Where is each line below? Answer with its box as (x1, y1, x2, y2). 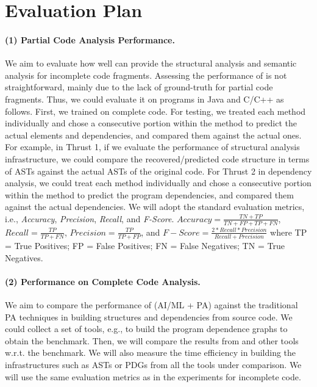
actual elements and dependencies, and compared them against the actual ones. (5, 128, 302, 141)
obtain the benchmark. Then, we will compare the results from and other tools (5, 334, 299, 347)
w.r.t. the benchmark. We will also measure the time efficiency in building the (5, 346, 296, 359)
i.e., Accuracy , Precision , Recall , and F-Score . (5, 212, 174, 225)
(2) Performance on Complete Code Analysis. (5, 275, 201, 288)
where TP (270, 225, 307, 238)
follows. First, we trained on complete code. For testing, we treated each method (5, 104, 306, 117)
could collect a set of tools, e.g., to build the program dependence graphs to (5, 322, 288, 335)
